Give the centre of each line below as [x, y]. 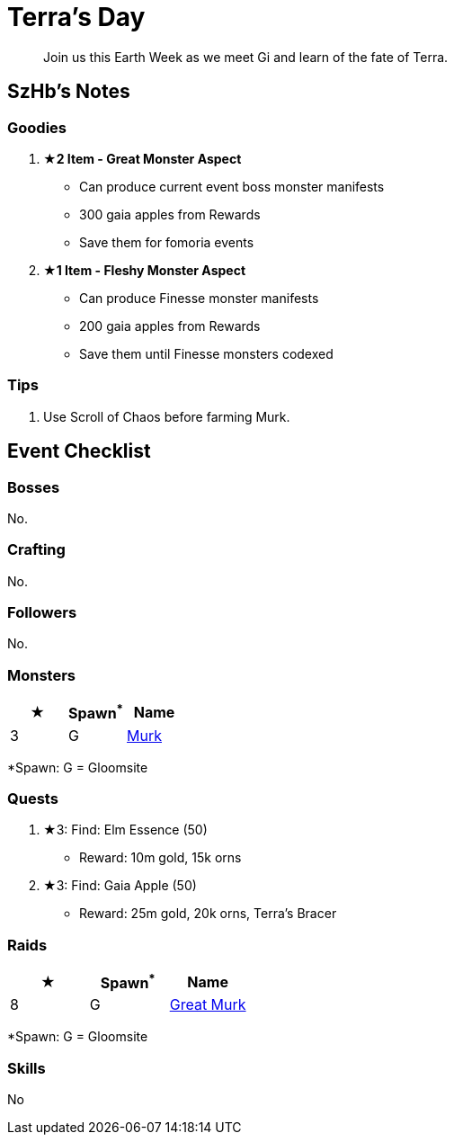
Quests [33, 798]
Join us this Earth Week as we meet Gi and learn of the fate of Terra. [246, 57]
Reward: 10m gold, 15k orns [160, 858]
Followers [42, 613]
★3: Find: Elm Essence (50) [125, 830]
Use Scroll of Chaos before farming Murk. [167, 416]
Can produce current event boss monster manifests [232, 186]
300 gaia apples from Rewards [170, 214]
